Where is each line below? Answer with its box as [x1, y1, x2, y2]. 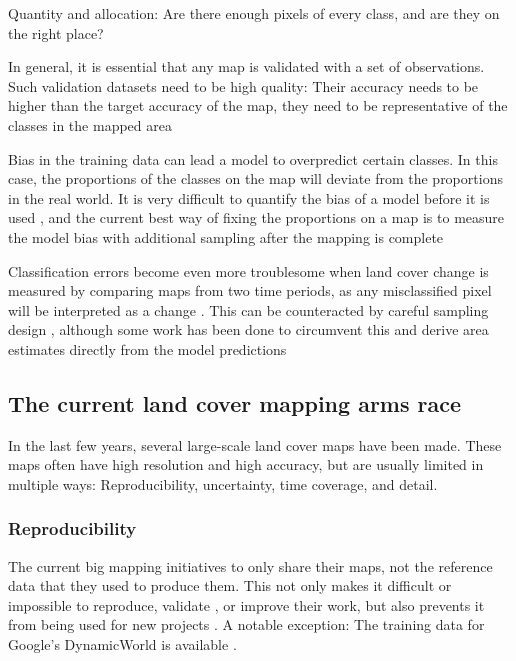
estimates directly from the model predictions [8, 338, 287, 359]
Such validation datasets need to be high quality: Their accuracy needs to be [8, 75, 479, 96]
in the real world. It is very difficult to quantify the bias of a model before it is [8, 187, 490, 208]
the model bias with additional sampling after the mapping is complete [8, 226, 444, 247]
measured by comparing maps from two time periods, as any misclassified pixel [8, 280, 492, 301]
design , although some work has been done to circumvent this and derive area [8, 319, 489, 340]
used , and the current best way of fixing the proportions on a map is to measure [8, 207, 505, 228]
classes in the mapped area [8, 114, 172, 135]
